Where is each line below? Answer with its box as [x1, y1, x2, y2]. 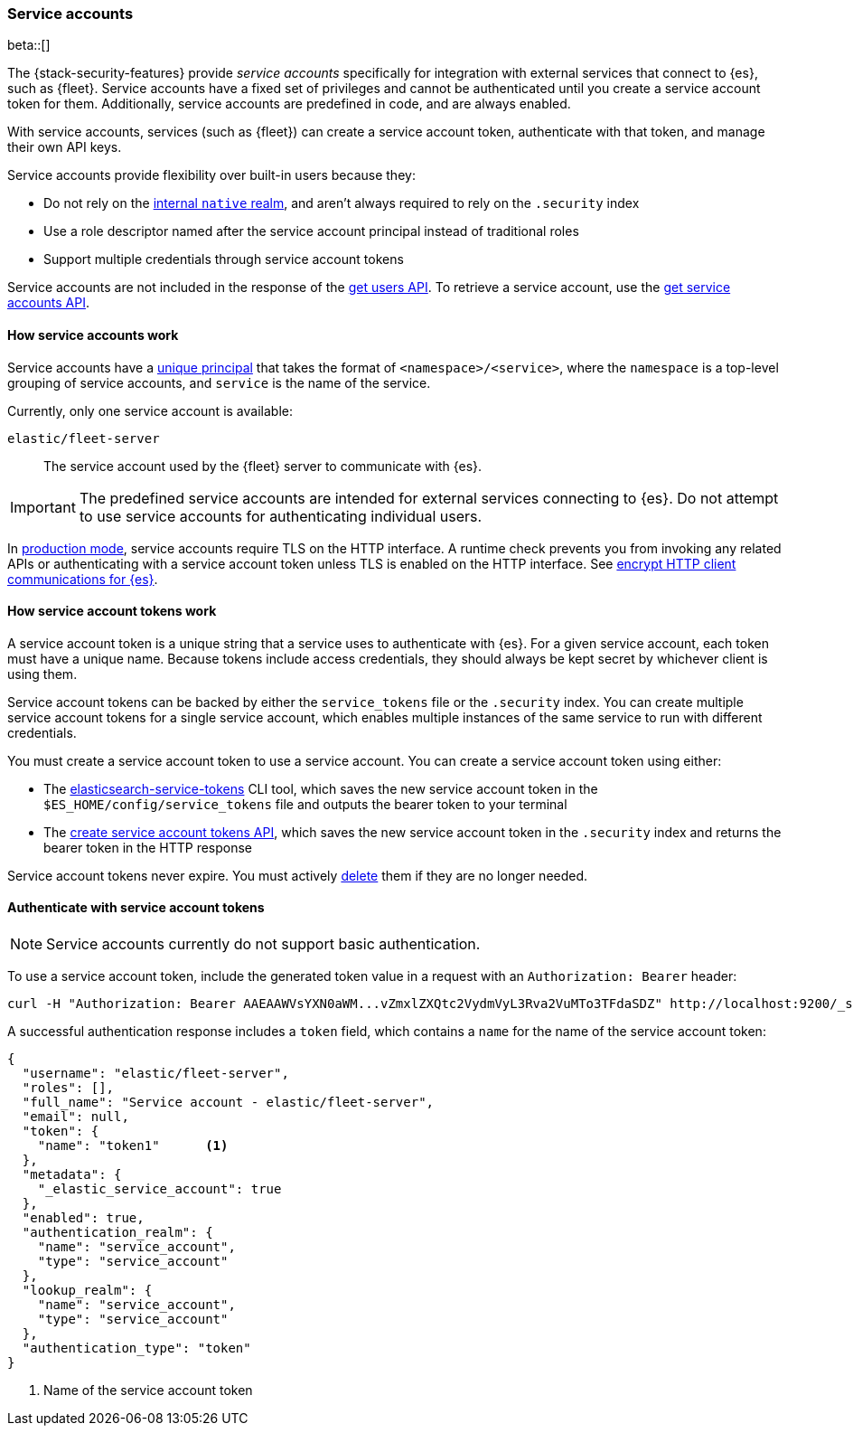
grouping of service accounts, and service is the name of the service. [7, 374, 431, 391]
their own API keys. [7, 139, 122, 156]
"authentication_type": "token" [22, 1341, 251, 1356]
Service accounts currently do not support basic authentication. [46, 935, 481, 954]
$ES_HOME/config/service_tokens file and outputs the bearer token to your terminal [43, 796, 567, 812]
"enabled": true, [22, 1211, 145, 1226]
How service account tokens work [7, 603, 217, 619]
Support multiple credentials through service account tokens [43, 251, 404, 268]
